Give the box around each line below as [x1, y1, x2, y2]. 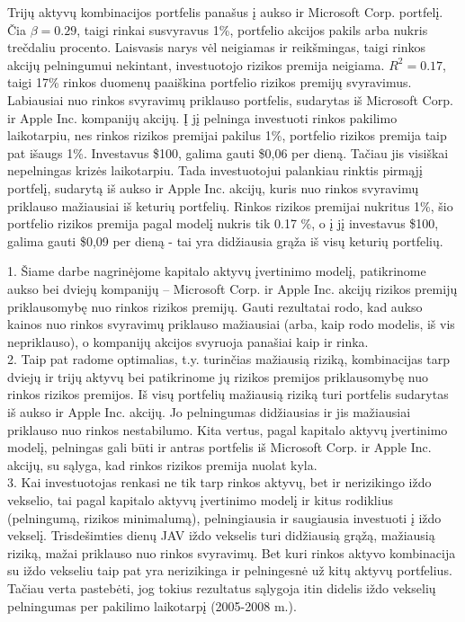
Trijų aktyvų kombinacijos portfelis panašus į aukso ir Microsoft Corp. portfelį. [7, 3, 443, 21]
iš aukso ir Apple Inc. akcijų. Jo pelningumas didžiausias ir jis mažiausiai [7, 403, 411, 422]
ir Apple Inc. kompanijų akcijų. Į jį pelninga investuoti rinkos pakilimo [7, 108, 398, 127]
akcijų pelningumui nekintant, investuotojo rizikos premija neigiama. [7, 55, 385, 74]
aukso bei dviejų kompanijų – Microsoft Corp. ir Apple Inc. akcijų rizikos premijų [7, 279, 458, 298]
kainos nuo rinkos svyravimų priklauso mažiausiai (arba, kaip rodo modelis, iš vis [7, 315, 455, 333]
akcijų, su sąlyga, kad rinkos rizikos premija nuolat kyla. [7, 455, 317, 474]
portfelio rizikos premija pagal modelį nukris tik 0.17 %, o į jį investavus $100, [7, 214, 439, 233]
